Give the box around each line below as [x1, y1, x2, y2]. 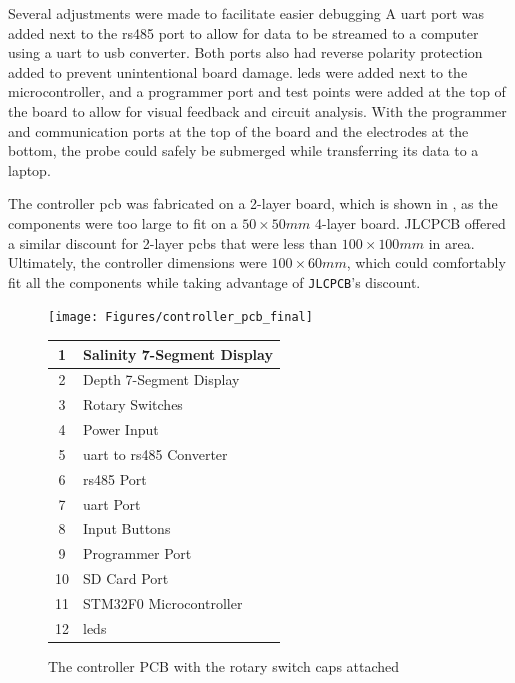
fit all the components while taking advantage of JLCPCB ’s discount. [8, 271, 421, 292]
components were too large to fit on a [8, 212, 238, 233]
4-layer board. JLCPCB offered [315, 212, 506, 233]
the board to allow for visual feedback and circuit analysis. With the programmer [8, 100, 507, 121]
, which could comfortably [346, 252, 506, 273]
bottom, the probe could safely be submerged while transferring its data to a [8, 140, 479, 161]
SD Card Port [83, 568, 169, 589]
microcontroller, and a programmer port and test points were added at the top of [8, 81, 506, 102]
